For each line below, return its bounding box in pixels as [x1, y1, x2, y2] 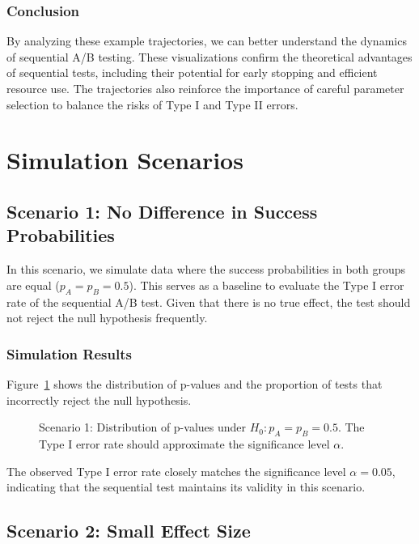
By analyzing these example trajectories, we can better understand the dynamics [6, 32, 407, 49]
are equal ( [6, 276, 60, 293]
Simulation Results [6, 343, 132, 363]
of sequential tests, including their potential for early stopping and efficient [6, 64, 378, 81]
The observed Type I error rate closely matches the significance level [6, 462, 346, 479]
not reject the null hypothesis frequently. [6, 309, 208, 326]
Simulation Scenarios [6, 143, 243, 176]
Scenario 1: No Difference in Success [6, 198, 318, 223]
